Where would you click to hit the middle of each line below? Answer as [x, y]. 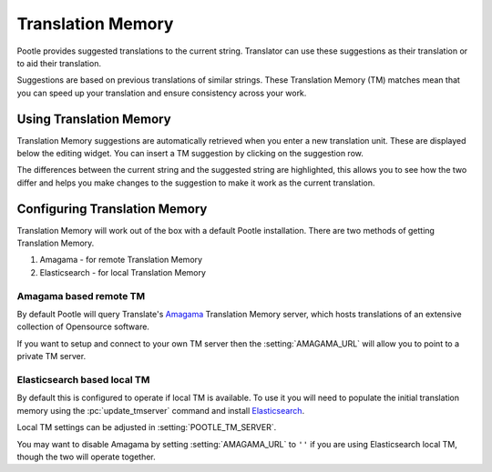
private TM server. [51, 357]
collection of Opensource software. [83, 326]
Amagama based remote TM [81, 296]
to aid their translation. [59, 63]
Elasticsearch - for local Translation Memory [123, 272]
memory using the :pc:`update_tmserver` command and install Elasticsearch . [161, 410]
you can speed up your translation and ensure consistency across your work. [162, 93]
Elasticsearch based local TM [83, 379]
